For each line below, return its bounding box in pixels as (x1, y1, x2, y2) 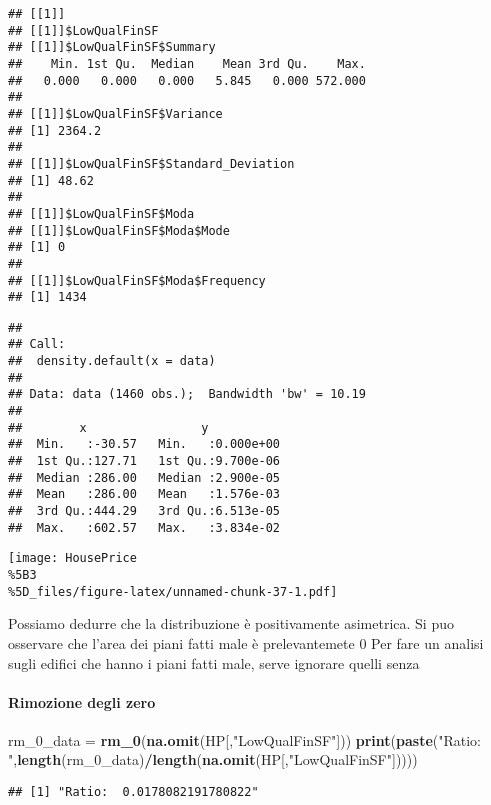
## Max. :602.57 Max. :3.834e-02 (8, 520, 281, 535)
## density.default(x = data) (8, 354, 216, 369)
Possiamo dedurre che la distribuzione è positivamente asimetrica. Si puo (8, 613, 454, 634)
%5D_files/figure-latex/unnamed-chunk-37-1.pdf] (8, 584, 338, 599)
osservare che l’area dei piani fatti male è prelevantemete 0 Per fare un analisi (8, 632, 484, 653)
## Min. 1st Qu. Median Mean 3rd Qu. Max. (8, 56, 366, 71)
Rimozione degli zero (8, 691, 156, 712)
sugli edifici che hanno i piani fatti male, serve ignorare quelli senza (8, 652, 420, 673)
